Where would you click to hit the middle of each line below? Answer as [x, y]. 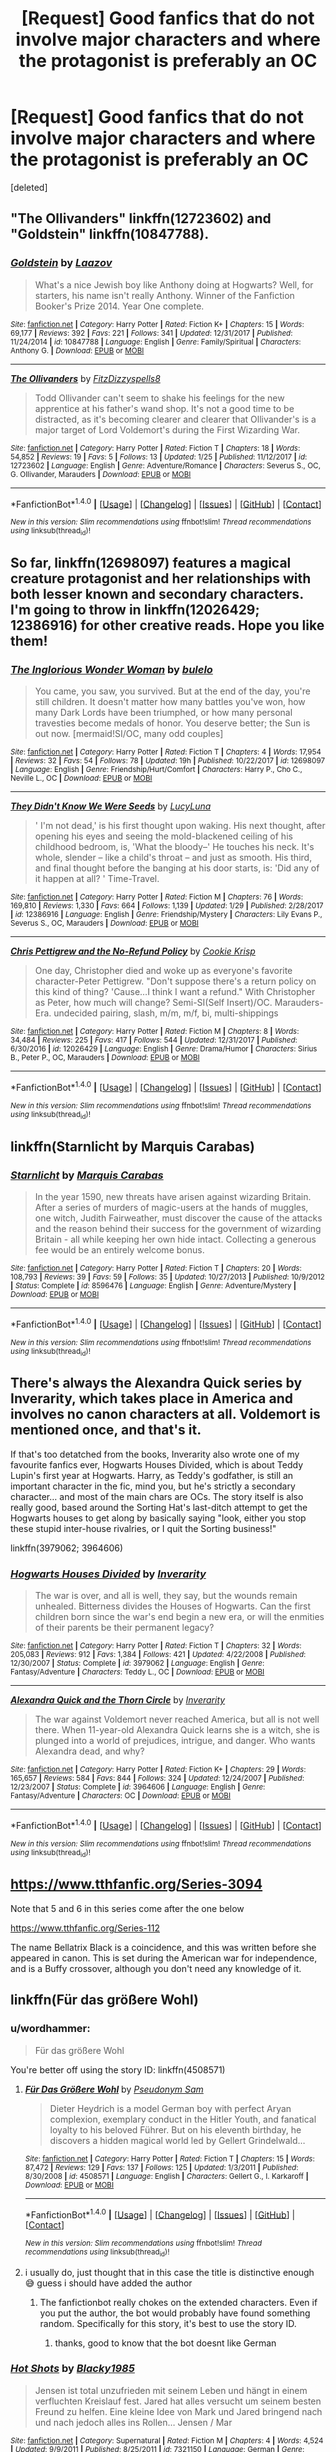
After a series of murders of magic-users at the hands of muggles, [171, 1207]
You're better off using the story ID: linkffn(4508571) [118, 2069]
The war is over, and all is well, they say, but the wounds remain [166, 1596]
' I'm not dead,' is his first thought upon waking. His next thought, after [180, 826]
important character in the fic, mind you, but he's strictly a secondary [153, 1486]
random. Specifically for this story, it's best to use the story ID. [168, 2323]
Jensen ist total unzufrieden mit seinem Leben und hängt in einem [171, 2390]
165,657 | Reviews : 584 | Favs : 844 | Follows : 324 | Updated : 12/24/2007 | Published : [157, 1778]
